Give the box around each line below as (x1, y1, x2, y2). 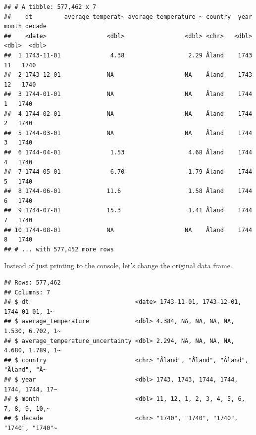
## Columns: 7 (4, 289, 51, 296)
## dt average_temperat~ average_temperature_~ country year (4, 13, 253, 20)
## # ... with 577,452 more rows (4, 245, 114, 253)
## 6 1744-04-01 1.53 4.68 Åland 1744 (4, 148, 253, 156)
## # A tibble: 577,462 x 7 (4, 3, 97, 10)
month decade (4, 23, 47, 30)
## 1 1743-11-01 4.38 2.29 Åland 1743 (4, 51, 253, 59)
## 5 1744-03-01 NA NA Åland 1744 (4, 129, 253, 137)
